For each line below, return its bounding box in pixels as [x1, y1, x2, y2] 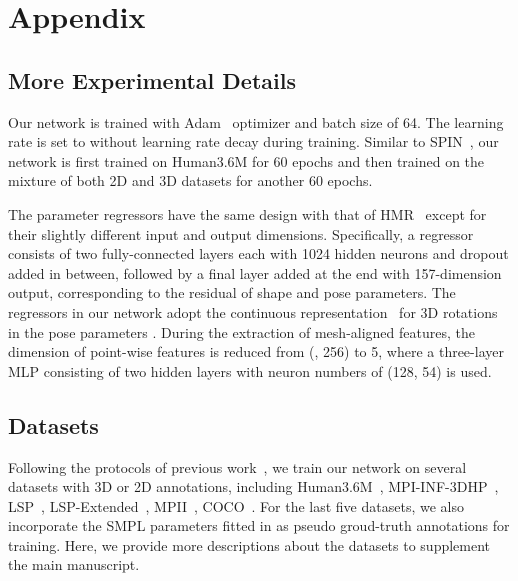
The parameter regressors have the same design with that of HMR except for [8, 203, 487, 224]
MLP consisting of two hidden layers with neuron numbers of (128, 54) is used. [8, 360, 492, 381]
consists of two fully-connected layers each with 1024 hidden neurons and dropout [8, 243, 509, 264]
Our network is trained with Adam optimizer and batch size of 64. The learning [8, 111, 504, 132]
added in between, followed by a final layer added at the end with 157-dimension [8, 262, 502, 283]
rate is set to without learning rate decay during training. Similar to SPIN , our [8, 131, 499, 152]
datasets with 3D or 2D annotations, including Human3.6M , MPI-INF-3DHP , [8, 476, 499, 497]
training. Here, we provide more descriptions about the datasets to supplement [8, 534, 491, 555]
